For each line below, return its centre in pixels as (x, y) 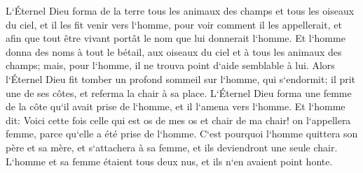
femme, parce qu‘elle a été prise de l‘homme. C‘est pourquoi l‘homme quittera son (182, 134)
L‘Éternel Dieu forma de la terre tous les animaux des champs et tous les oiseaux (180, 10)
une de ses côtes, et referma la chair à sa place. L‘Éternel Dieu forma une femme (179, 92)
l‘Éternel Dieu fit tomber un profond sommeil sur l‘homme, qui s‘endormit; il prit (181, 78)
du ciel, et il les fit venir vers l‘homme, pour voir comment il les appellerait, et (174, 24)
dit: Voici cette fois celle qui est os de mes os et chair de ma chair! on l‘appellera (178, 120)
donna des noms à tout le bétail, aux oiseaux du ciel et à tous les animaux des (174, 51)
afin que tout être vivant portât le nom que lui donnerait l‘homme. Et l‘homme (176, 38)
